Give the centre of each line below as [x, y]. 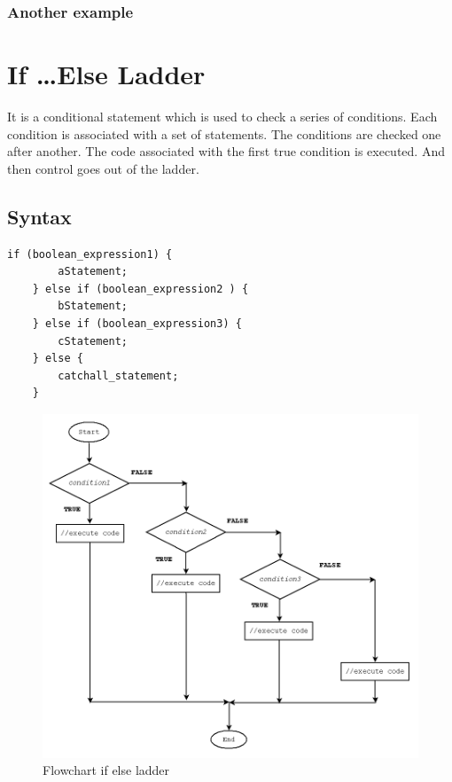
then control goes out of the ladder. [103, 168]
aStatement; [93, 272]
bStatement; [93, 306]
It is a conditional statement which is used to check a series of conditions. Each [222, 116]
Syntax [39, 216]
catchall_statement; [118, 375]
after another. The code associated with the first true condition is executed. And [226, 151]
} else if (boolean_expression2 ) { [140, 289]
